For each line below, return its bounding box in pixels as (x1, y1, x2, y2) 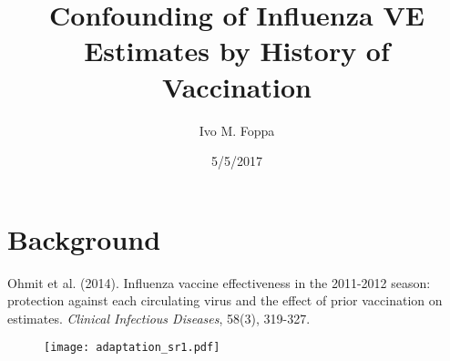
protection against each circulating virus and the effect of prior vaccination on (7, 291, 443, 310)
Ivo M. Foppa (199, 120, 275, 139)
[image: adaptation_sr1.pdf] (44, 341, 220, 355)
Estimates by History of (84, 32, 390, 69)
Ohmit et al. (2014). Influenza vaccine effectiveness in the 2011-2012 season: (7, 273, 431, 292)
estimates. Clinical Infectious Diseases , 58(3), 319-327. (7, 308, 311, 327)
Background (7, 220, 161, 257)
